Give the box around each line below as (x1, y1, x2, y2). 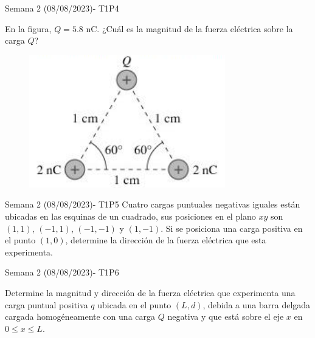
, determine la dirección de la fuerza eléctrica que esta (65, 234, 266, 246)
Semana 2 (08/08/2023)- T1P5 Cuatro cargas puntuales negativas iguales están (5, 198, 300, 211)
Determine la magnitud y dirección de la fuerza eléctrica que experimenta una (5, 286, 296, 299)
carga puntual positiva (5, 298, 88, 311)
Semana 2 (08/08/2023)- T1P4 (5, 2, 119, 14)
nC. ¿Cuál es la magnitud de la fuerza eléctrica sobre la (86, 22, 293, 35)
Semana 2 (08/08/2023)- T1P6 (5, 266, 119, 279)
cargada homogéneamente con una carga (5, 310, 156, 323)
